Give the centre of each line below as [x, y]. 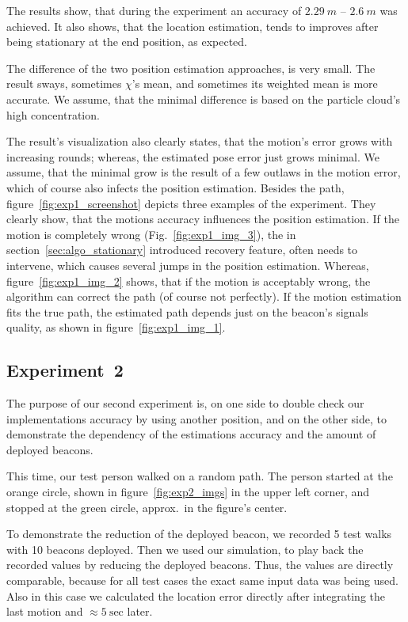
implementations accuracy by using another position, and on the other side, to [196, 418]
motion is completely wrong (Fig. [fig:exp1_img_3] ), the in [151, 234]
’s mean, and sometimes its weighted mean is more [255, 83]
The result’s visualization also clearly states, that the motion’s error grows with [200, 141]
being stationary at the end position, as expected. [127, 42]
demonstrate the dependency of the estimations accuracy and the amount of [191, 434]
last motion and [45, 611]
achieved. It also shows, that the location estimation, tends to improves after [193, 26]
